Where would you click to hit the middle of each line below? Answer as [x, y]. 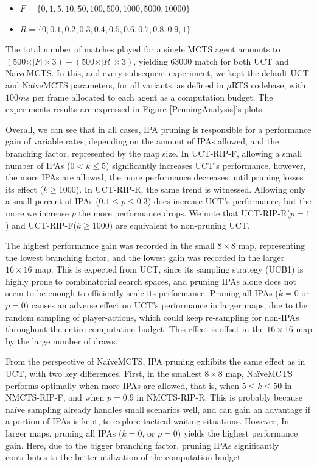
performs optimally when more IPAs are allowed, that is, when [123, 385]
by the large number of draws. [62, 340]
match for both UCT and [242, 61]
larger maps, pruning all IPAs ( [64, 433]
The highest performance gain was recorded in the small [110, 245]
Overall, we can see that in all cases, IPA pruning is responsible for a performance [158, 129]
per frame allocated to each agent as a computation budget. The [153, 97]
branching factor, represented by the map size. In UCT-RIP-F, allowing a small [154, 153]
